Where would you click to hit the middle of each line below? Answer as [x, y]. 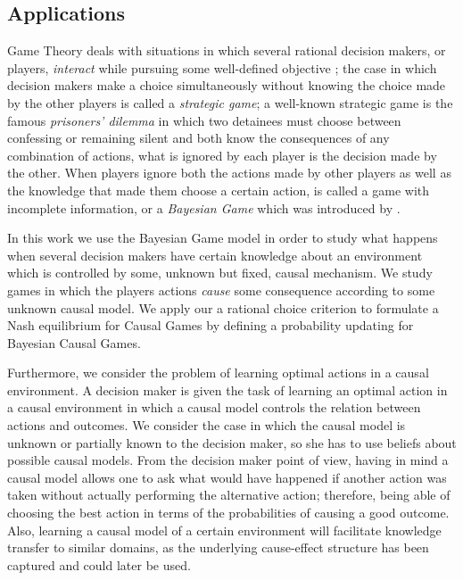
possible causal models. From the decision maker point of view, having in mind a [228, 460]
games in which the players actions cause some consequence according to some [221, 290]
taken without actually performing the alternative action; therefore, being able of [229, 495]
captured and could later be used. [99, 564]
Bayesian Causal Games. [74, 342]
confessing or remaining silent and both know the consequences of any [198, 138]
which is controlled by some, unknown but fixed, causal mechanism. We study [220, 273]
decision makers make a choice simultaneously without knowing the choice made [227, 85]
